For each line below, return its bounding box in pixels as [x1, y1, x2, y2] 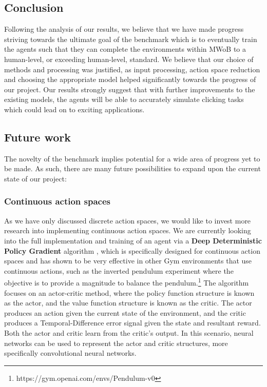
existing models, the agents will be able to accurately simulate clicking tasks [4, 94, 244, 105]
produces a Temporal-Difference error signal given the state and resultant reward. [4, 317, 261, 328]
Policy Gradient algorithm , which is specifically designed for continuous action [4, 245, 260, 256]
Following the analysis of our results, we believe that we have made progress [4, 24, 244, 34]
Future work [4, 129, 71, 145]
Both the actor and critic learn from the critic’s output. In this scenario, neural [4, 327, 254, 338]
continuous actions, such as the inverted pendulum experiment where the [4, 265, 234, 276]
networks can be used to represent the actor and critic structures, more [4, 337, 228, 348]
